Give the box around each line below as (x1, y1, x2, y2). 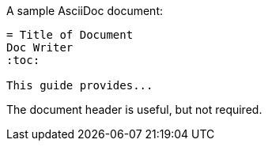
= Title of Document (6, 28, 134, 41)
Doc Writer (6, 41, 74, 54)
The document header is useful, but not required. (6, 103, 262, 116)
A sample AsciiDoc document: (6, 4, 163, 17)
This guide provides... (6, 79, 153, 92)
